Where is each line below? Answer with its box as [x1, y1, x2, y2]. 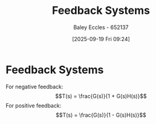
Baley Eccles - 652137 [73, 24, 129, 31]
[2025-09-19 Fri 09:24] [71, 35, 131, 42]
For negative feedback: [5, 83, 63, 90]
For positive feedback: [5, 102, 62, 109]
